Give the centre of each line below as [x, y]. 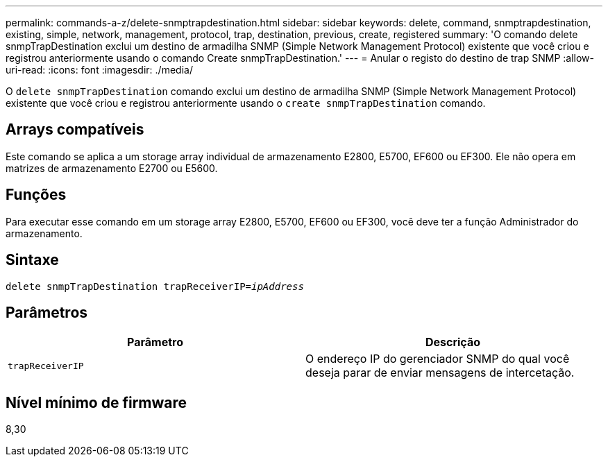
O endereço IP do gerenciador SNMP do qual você [438, 359]
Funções [36, 195]
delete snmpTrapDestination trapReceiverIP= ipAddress [155, 286]
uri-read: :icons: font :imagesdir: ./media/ [99, 70]
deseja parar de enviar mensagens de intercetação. [440, 373]
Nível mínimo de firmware [96, 402]
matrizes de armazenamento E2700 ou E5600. [112, 168]
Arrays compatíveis [75, 130]
